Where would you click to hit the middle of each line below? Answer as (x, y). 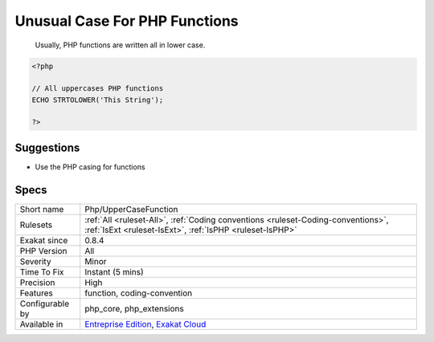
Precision (37, 283)
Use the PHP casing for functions (90, 167)
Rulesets (36, 225)
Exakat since (44, 240)
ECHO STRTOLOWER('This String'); (98, 100)
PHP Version (43, 250)
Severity (35, 261)
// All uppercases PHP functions (98, 89)
